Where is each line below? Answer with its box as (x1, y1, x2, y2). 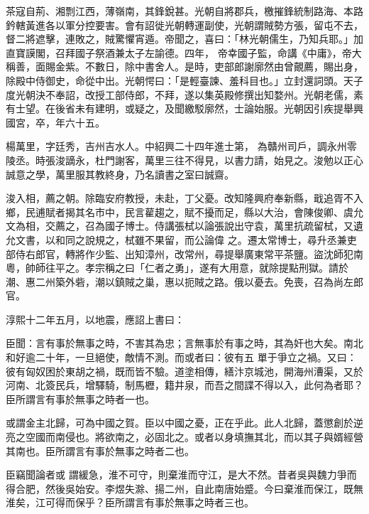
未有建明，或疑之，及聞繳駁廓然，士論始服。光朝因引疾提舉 (75, 101, 353, 116)
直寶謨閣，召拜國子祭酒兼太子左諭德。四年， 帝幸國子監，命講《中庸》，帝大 (6, 45, 362, 60)
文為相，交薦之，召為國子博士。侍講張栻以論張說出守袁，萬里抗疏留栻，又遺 (6, 218, 363, 233)
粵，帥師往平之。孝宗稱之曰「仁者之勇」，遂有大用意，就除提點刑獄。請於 (6, 260, 348, 275)
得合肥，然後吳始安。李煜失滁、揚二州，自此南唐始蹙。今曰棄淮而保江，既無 (6, 481, 363, 496)
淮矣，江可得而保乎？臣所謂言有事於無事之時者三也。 (6, 495, 254, 510)
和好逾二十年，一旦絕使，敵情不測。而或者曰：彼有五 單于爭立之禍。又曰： (6, 350, 357, 365)
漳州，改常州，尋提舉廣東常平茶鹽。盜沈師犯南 (144, 246, 363, 261)
